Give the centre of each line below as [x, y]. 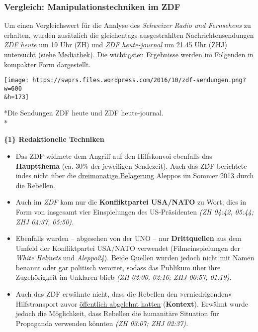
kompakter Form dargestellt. [47, 64]
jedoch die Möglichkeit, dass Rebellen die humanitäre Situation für [117, 313]
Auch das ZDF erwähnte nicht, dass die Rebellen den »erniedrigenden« [124, 294]
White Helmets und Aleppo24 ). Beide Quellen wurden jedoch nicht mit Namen [135, 258]
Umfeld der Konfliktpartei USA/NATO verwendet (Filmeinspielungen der [128, 248]
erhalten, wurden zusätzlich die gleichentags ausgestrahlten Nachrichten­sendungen [129, 35]
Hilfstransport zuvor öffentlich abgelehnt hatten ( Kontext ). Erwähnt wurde [132, 303]
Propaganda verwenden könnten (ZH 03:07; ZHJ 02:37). [102, 323]
